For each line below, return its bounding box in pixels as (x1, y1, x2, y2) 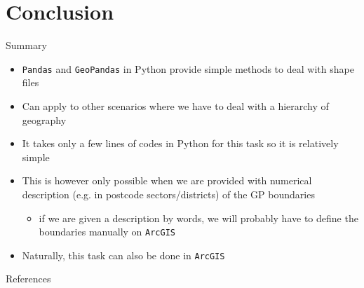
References (6, 271, 51, 286)
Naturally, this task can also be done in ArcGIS (22, 247, 225, 262)
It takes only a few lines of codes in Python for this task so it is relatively (22, 136, 339, 151)
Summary (6, 38, 47, 53)
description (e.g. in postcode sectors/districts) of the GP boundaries (22, 186, 315, 201)
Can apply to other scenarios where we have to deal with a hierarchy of (22, 98, 329, 113)
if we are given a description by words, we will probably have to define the (39, 210, 358, 225)
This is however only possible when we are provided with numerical (22, 173, 312, 188)
